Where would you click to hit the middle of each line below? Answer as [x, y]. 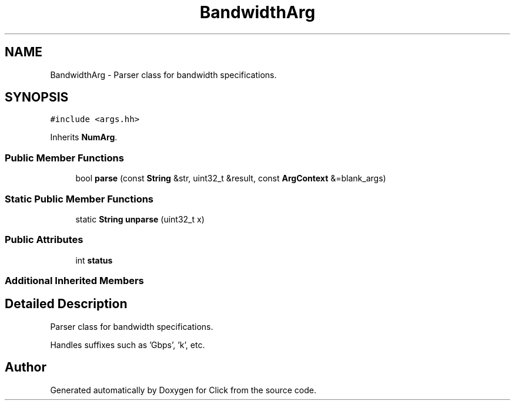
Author [26, 367]
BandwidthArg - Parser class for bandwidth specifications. [163, 75]
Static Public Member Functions [79, 199]
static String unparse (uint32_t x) [140, 219]
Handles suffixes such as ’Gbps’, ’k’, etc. [128, 345]
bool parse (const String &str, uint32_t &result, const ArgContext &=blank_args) [231, 178]
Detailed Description [66, 304]
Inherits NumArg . [84, 137]
